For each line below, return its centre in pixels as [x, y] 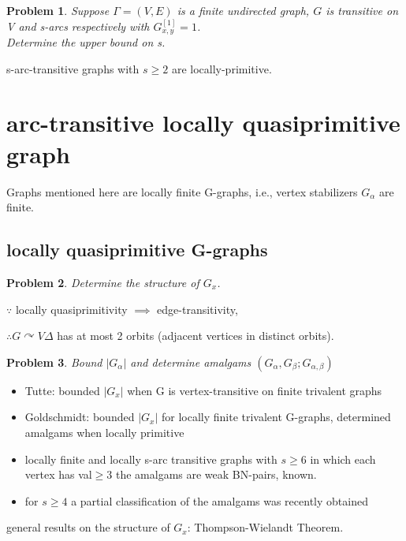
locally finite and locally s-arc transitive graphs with [151, 459]
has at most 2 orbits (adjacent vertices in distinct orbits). [196, 336]
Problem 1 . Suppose [58, 10]
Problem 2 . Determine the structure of [103, 282]
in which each [343, 459]
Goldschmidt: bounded [80, 417]
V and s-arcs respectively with [78, 26]
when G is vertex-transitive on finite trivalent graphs [255, 390]
